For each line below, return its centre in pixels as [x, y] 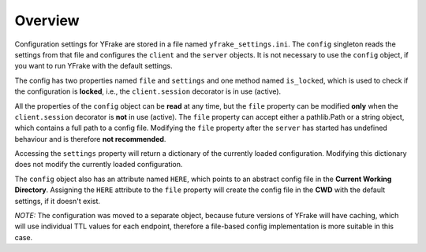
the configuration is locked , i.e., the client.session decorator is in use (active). [148, 91]
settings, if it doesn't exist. [58, 201]
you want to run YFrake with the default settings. [93, 66]
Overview [47, 20]
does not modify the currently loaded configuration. [99, 165]
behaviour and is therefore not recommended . [90, 139]
